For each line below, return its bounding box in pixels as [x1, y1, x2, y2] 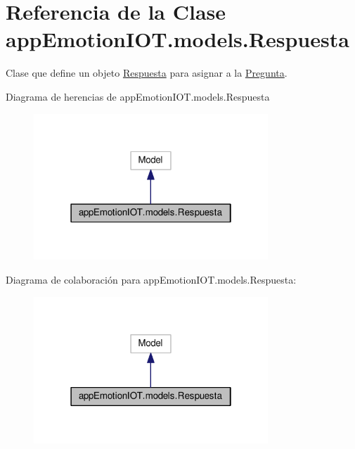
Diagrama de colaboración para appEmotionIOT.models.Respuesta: [6, 272, 297, 287]
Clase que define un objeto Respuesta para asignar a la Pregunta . [6, 65, 288, 80]
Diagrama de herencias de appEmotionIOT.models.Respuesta [6, 89, 270, 103]
